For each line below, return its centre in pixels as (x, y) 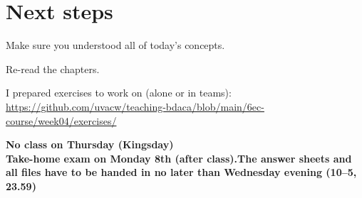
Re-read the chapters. (53, 68)
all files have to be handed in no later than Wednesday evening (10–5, (181, 172)
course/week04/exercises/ (61, 120)
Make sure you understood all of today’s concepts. (115, 45)
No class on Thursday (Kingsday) (90, 144)
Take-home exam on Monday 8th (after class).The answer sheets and (179, 158)
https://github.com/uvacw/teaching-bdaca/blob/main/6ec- (135, 106)
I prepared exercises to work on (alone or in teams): (119, 93)
